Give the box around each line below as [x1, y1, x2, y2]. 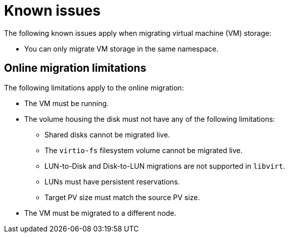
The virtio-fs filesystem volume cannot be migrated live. [44, 146, 243, 155]
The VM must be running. [24, 99, 109, 108]
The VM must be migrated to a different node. [24, 208, 176, 217]
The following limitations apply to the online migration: [4, 83, 184, 92]
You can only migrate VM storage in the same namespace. [24, 44, 219, 53]
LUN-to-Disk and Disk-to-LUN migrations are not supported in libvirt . [44, 161, 285, 170]
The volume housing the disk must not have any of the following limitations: [24, 114, 275, 123]
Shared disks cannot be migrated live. [44, 130, 170, 139]
